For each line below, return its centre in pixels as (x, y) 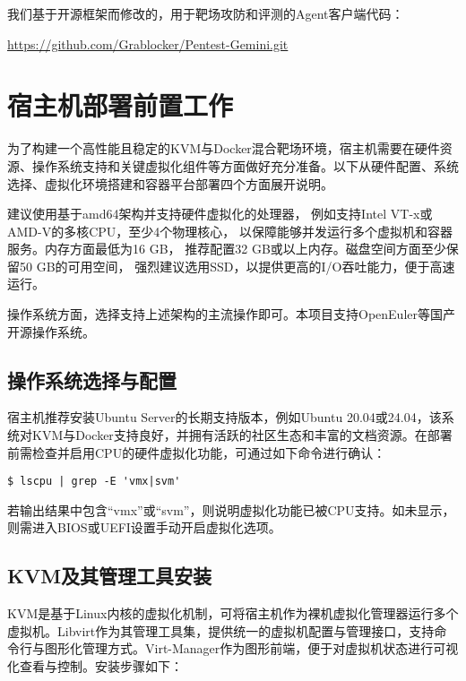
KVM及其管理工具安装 (110, 576)
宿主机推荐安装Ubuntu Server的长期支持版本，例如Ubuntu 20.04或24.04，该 (224, 417)
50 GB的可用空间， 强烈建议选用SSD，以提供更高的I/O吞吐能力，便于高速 (237, 266)
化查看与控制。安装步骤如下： (95, 666)
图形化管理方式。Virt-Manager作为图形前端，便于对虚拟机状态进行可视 (251, 648)
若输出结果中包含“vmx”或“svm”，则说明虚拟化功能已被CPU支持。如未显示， (231, 509)
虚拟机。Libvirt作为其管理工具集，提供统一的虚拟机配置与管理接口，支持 (221, 630)
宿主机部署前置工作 (121, 105)
